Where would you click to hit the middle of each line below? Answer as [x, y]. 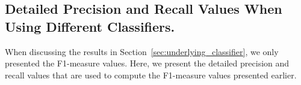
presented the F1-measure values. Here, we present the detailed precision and [147, 63]
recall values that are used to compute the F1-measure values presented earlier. [151, 75]
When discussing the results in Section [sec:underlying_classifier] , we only [142, 51]
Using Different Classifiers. [90, 26]
